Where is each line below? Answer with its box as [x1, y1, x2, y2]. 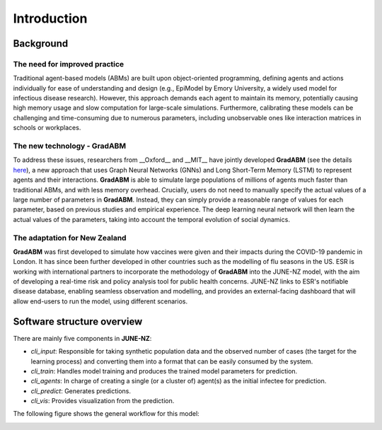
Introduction [13, 11, 88, 26]
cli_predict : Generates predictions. [30, 386, 131, 395]
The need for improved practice [13, 59, 125, 69]
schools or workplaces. [13, 124, 81, 132]
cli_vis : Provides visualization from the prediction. [30, 397, 175, 405]
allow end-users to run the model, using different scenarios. [13, 297, 187, 306]
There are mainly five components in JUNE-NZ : [13, 334, 152, 342]
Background [13, 37, 69, 50]
